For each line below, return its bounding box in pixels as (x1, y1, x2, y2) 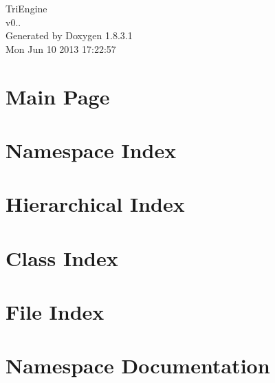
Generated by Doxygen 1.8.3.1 (5, 28, 133, 43)
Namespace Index (5, 135, 177, 164)
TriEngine (5, 1, 47, 15)
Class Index (5, 243, 118, 272)
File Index (5, 298, 104, 326)
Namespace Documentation (5, 351, 270, 380)
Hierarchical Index (5, 190, 185, 218)
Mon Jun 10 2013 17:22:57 (5, 41, 116, 56)
